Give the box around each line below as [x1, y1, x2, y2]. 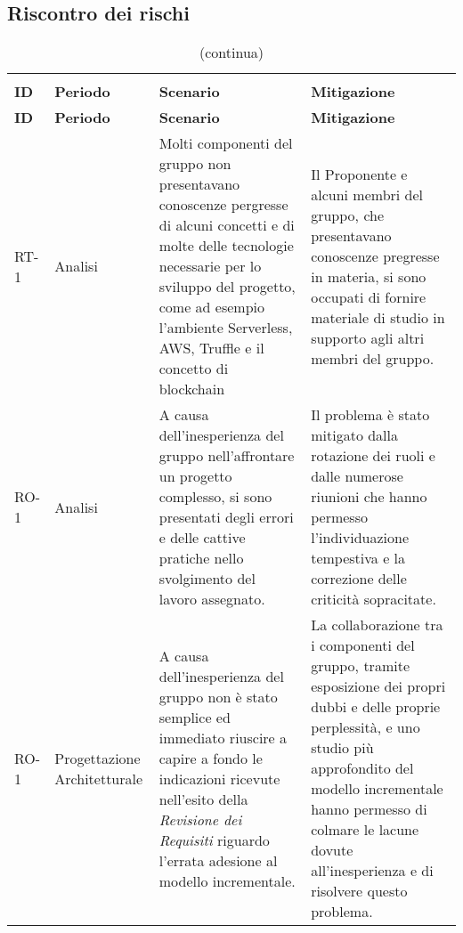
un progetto [158, 466, 232, 487]
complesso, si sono [158, 486, 272, 507]
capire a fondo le [158, 747, 263, 768]
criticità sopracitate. [311, 588, 436, 610]
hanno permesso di [311, 799, 427, 820]
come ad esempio [158, 296, 265, 318]
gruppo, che [311, 204, 385, 225]
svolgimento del [158, 568, 256, 589]
